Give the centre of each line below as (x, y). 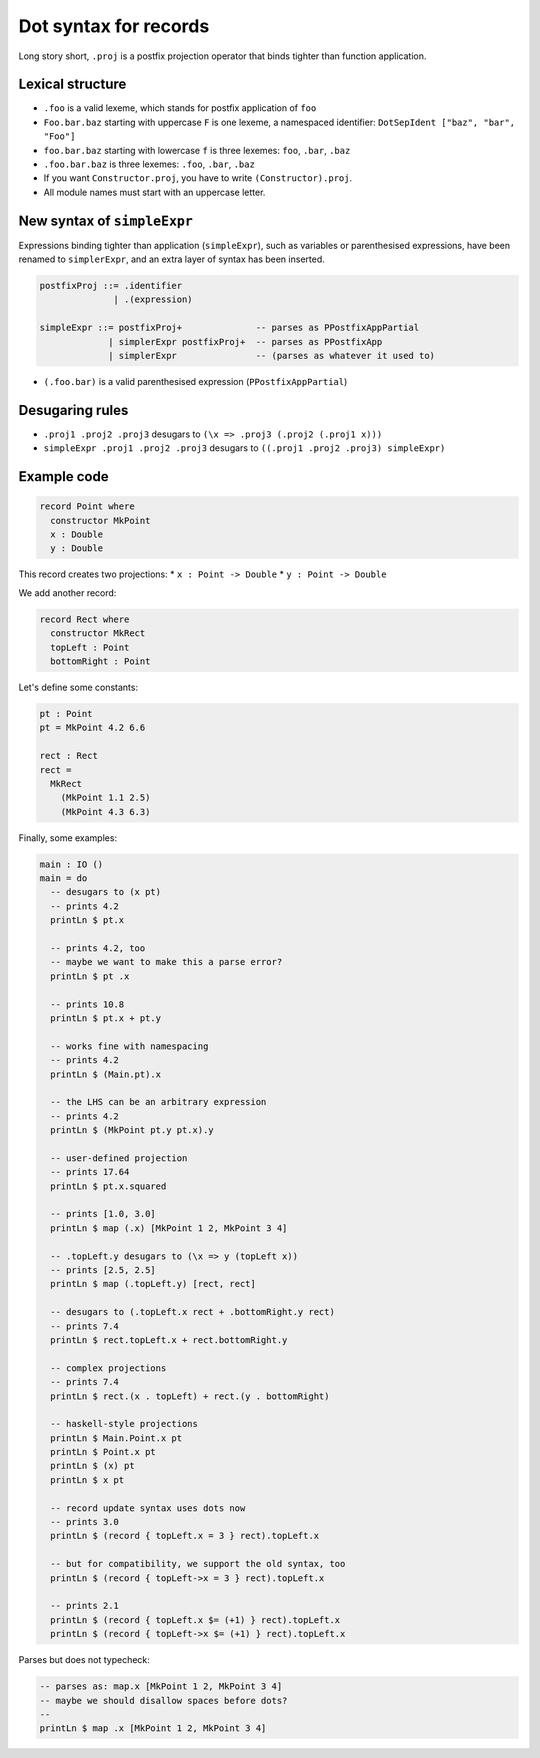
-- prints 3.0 (85, 1522)
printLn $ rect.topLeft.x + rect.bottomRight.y (169, 1339)
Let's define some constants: (78, 687)
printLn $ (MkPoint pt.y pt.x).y (132, 1130)
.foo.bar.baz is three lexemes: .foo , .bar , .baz (149, 164)
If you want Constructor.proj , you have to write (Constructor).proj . (198, 178)
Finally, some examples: (68, 837)
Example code (63, 476)
